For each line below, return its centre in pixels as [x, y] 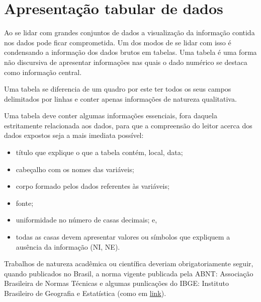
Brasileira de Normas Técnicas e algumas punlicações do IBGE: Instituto [116, 283]
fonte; [25, 203]
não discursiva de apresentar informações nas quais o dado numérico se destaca [126, 62]
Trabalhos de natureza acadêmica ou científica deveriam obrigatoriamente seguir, [129, 263]
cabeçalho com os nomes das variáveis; [75, 169]
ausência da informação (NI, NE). [68, 246]
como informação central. [43, 72]
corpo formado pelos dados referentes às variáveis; [93, 186]
